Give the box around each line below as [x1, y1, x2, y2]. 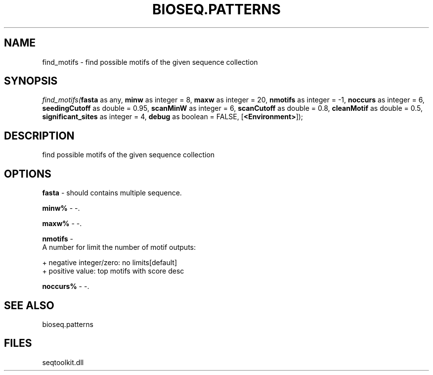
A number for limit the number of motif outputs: [42, 243, 196, 252]
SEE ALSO [4, 299, 54, 312]
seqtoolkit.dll [42, 358, 84, 367]
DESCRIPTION [4, 129, 75, 142]
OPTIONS [4, 167, 51, 180]
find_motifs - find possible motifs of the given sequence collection [42, 57, 258, 66]
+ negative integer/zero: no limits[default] [42, 258, 177, 267]
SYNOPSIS [4, 75, 58, 88]
